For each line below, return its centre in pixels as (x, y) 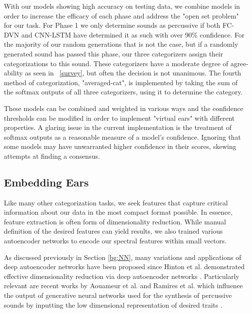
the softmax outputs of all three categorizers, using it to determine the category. (123, 92)
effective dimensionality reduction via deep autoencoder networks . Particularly (122, 276)
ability (13, 73)
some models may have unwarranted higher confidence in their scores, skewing (120, 146)
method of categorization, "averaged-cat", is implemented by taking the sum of (121, 82)
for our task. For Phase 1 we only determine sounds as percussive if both (112, 25)
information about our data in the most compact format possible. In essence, (118, 212)
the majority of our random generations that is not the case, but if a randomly (121, 44)
